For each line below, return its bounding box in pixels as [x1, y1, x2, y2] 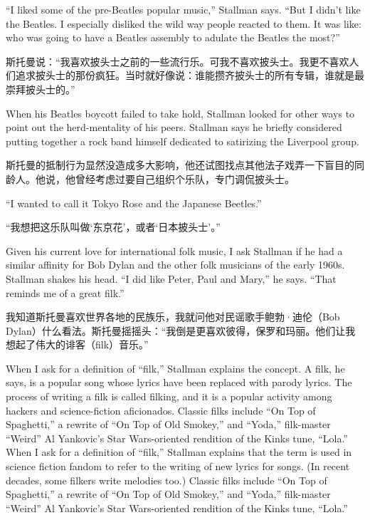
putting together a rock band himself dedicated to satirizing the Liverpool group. [6, 133, 359, 148]
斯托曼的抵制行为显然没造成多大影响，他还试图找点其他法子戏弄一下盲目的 [6, 157, 354, 172]
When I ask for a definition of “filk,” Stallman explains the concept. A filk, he [6, 360, 345, 375]
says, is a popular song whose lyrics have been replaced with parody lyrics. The [6, 375, 352, 390]
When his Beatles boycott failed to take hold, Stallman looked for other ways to [6, 105, 355, 120]
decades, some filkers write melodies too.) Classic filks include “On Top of [6, 472, 327, 487]
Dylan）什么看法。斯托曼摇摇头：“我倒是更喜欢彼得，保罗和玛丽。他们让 [6, 323, 346, 338]
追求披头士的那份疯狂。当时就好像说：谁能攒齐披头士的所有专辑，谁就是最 [15, 68, 364, 83]
